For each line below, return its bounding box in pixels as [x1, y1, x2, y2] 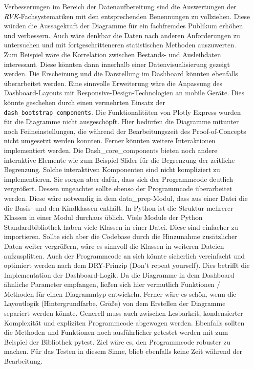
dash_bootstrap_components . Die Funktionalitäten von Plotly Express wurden [4, 107, 241, 117]
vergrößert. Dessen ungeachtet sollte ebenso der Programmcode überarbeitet [4, 183, 233, 194]
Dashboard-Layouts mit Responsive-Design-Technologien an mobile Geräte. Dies [4, 87, 244, 98]
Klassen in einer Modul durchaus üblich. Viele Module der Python [4, 212, 203, 222]
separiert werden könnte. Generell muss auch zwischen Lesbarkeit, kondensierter [4, 308, 243, 318]
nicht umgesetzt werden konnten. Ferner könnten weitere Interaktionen [4, 135, 216, 146]
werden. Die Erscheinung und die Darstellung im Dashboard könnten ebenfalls [4, 68, 238, 79]
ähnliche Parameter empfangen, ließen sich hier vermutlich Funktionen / [4, 279, 220, 289]
